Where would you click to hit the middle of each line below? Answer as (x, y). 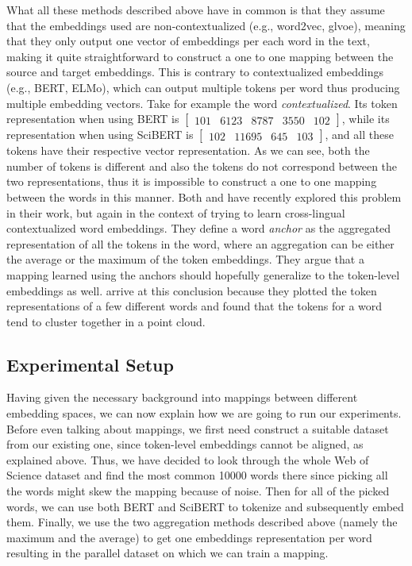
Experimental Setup (90, 364)
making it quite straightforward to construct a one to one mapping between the (200, 56)
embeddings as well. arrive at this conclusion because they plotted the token (192, 290)
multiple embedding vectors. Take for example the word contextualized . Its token (202, 103)
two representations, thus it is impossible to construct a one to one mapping (192, 181)
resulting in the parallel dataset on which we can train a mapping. (167, 553)
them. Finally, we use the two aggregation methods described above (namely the (202, 522)
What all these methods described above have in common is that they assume (196, 10)
